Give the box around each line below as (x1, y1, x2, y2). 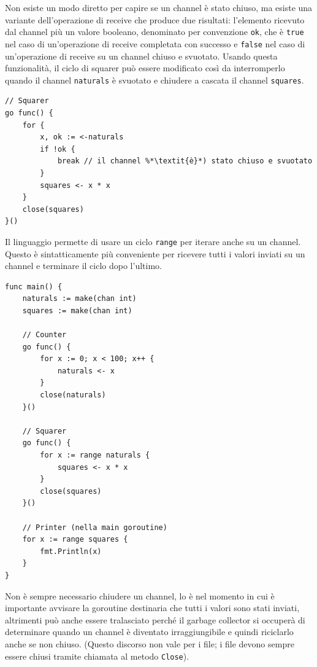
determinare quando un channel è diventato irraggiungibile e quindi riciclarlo (5, 625, 294, 638)
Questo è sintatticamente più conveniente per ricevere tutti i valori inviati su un (5, 247, 305, 260)
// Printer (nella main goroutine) (22, 523, 167, 532)
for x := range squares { (22, 535, 128, 544)
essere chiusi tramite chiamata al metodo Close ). (5, 649, 189, 662)
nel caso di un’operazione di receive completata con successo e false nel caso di (5, 37, 305, 50)
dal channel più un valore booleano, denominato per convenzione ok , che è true (5, 25, 304, 38)
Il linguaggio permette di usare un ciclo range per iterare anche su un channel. (5, 235, 301, 248)
